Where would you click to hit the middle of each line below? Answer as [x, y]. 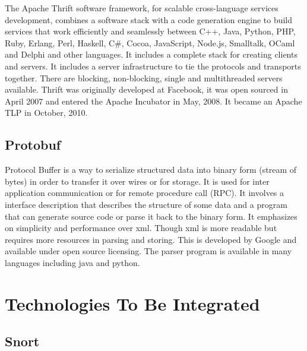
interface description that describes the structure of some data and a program [146, 204]
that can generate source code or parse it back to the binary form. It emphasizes [151, 216]
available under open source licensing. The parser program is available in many [148, 251]
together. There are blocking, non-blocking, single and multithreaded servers [144, 78]
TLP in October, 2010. [46, 113]
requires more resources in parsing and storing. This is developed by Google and [151, 239]
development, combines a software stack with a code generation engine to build [149, 19]
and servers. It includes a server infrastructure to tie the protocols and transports [153, 66]
